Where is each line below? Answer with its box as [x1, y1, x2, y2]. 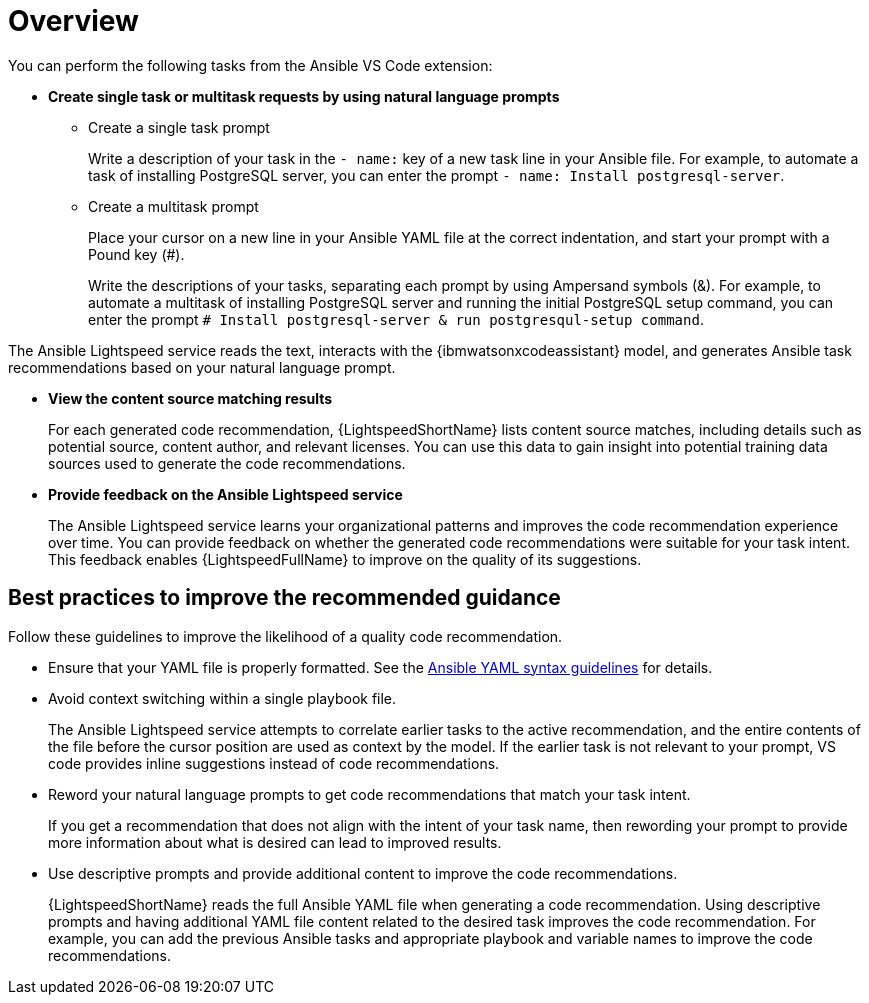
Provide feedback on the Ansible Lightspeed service [48, 485, 403, 503]
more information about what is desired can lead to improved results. [48, 833, 502, 851]
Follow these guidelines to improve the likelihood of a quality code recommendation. [8, 627, 563, 645]
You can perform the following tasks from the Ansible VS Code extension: [8, 56, 493, 74]
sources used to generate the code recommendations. [48, 454, 406, 472]
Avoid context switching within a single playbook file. [48, 689, 397, 707]
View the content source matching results [48, 389, 333, 407]
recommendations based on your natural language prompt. [8, 358, 396, 376]
